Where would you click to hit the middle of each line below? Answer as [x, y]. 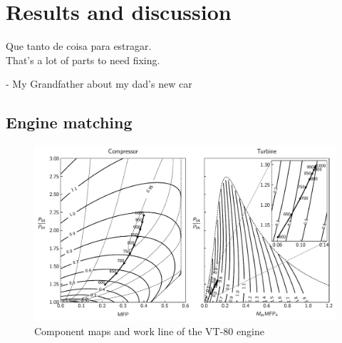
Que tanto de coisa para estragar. [79, 46]
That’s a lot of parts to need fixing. [83, 60]
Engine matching [69, 122]
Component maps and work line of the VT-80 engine [149, 331]
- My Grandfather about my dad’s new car [99, 84]
